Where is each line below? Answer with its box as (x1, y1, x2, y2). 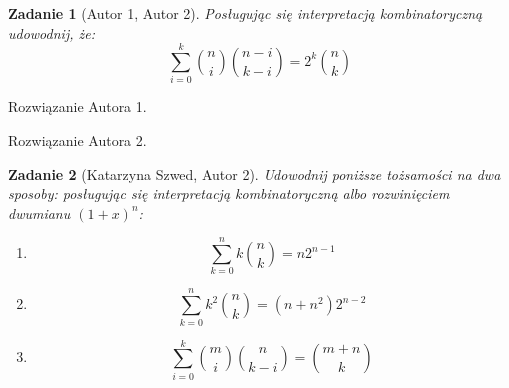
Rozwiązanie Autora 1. (8, 96, 147, 117)
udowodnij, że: (8, 22, 95, 43)
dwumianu (8, 202, 71, 223)
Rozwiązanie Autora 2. (8, 129, 147, 150)
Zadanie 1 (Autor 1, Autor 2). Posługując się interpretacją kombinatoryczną (8, 3, 483, 23)
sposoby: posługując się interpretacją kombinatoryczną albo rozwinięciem (8, 183, 450, 204)
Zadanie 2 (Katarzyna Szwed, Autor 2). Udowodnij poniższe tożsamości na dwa (8, 163, 501, 184)
